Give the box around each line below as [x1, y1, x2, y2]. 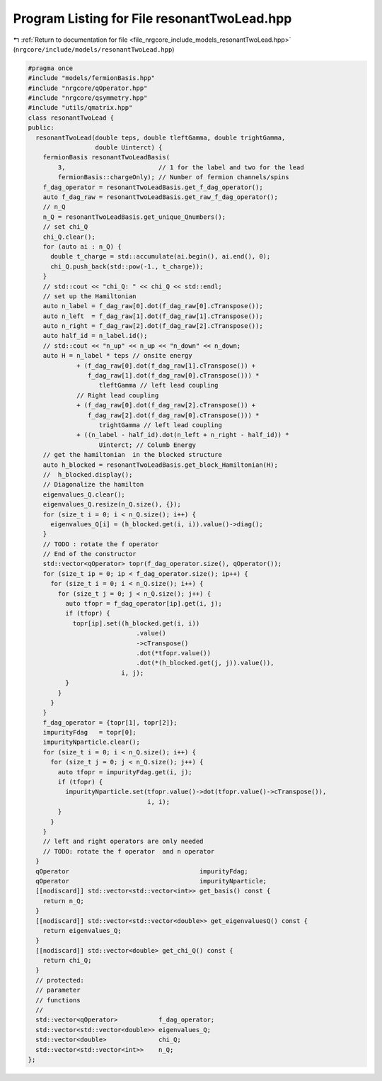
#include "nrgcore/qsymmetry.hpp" [28, 94, 148, 102]
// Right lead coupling [76, 391, 159, 400]
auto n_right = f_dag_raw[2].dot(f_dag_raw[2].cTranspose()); [42, 322, 263, 330]
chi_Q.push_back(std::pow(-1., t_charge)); [50, 262, 204, 271]
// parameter [35, 986, 81, 995]
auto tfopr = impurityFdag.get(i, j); [57, 768, 192, 776]
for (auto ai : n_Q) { [42, 242, 122, 251]
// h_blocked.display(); [42, 470, 133, 478]
